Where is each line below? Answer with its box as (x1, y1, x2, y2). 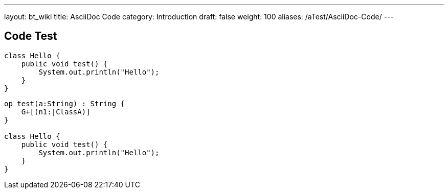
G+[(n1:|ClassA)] (21, 107, 91, 116)
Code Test (4, 30, 57, 43)
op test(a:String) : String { (4, 99, 125, 108)
